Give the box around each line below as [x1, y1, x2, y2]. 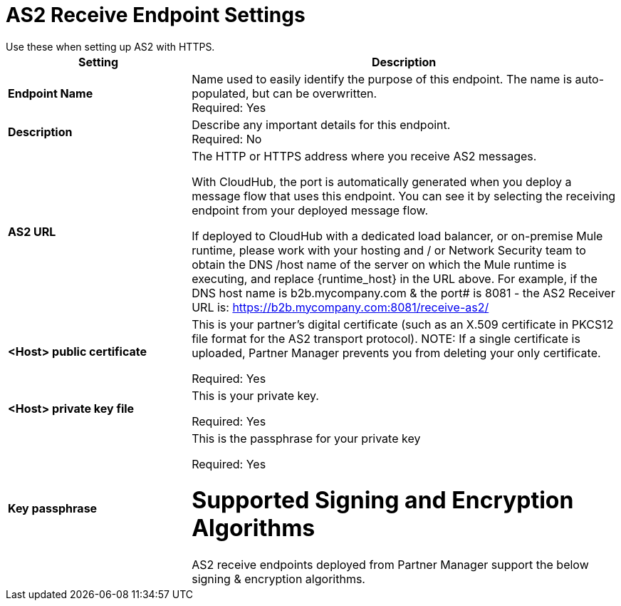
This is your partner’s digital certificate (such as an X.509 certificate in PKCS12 [192, 317, 614, 332]
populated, [192, 86, 249, 101]
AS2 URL [8, 224, 56, 239]
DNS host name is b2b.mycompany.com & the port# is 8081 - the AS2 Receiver [192, 285, 615, 300]
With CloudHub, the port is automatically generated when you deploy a [192, 174, 572, 189]
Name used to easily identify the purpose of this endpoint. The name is [192, 71, 573, 86]
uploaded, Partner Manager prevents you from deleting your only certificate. [192, 345, 601, 360]
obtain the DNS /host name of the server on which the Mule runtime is [192, 257, 567, 272]
